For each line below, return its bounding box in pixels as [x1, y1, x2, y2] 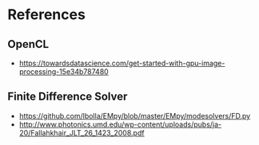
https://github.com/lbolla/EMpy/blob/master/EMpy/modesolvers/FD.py [18, 111, 251, 120]
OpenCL [7, 37, 50, 51]
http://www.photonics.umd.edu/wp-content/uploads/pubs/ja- [18, 120, 222, 129]
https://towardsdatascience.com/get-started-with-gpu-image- [18, 58, 225, 68]
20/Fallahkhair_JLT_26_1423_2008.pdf [18, 127, 145, 137]
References [7, 6, 86, 24]
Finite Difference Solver [7, 90, 128, 104]
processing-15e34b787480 [18, 67, 109, 76]
